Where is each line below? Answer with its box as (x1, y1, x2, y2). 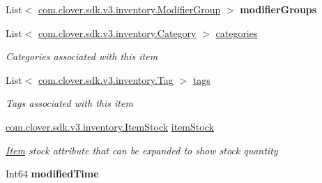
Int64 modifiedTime (6, 166, 99, 181)
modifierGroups (240, 2, 317, 16)
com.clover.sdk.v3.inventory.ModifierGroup (38, 2, 221, 16)
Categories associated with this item (6, 49, 158, 64)
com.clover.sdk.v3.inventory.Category (38, 25, 197, 40)
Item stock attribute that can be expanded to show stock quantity (6, 142, 278, 157)
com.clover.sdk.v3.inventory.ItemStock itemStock (6, 119, 214, 133)
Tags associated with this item (6, 96, 133, 110)
